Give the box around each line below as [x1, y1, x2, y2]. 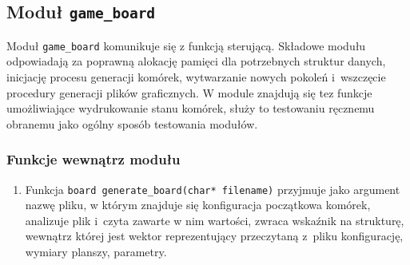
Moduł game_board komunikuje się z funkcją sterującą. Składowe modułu [6, 37, 366, 53]
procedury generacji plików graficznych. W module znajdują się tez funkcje [6, 84, 372, 101]
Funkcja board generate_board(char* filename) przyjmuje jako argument [25, 180, 400, 197]
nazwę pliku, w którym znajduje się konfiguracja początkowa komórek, [25, 196, 371, 213]
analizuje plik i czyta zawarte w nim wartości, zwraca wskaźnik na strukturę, [25, 212, 404, 228]
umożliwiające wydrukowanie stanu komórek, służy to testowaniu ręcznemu [6, 100, 375, 117]
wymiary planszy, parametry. [25, 243, 167, 260]
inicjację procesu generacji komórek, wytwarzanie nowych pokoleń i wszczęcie [6, 69, 386, 85]
